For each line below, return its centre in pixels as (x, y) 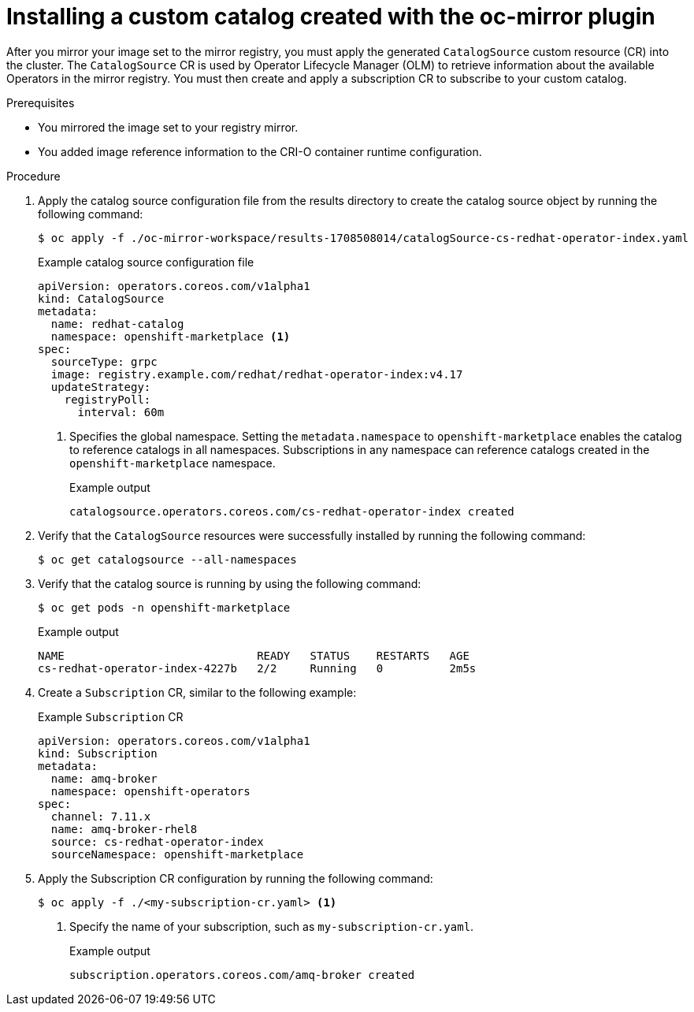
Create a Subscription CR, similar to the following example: (197, 692)
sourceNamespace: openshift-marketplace (177, 854)
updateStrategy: (101, 387)
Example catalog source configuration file (146, 262)
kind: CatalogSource (101, 298)
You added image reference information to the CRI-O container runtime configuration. (260, 151)
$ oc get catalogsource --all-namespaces (167, 559)
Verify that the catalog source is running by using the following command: (230, 583)
